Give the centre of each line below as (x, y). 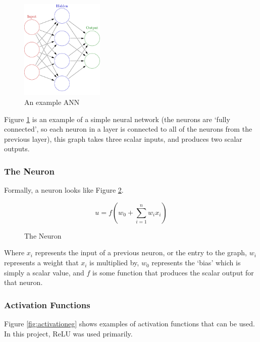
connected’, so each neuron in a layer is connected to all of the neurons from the (128, 129)
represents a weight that (41, 263)
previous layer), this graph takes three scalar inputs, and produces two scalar (123, 138)
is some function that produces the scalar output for (173, 272)
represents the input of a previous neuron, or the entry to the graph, (141, 252)
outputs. (17, 149)
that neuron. (23, 282)
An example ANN (52, 102)
